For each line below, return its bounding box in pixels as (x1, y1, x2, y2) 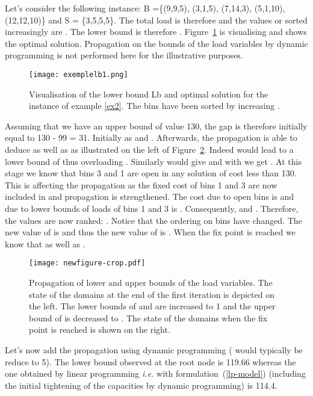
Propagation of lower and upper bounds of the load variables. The (29, 276, 273, 288)
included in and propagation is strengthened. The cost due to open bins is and (5, 190, 294, 203)
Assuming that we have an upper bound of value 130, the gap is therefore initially (5, 119, 308, 132)
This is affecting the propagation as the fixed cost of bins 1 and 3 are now (5, 178, 277, 191)
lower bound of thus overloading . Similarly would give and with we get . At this (5, 155, 302, 167)
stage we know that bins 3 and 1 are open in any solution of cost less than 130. (5, 167, 297, 179)
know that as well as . (5, 237, 85, 250)
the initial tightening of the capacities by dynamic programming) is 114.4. (5, 379, 277, 391)
